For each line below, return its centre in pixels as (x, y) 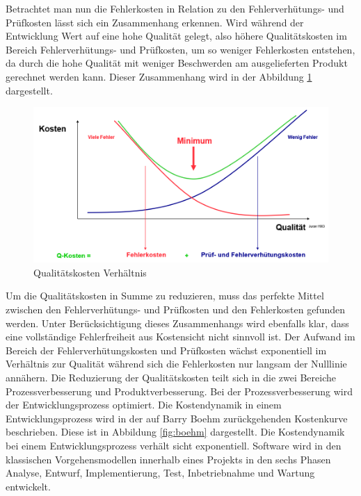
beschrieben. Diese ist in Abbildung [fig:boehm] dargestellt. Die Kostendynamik (175, 432)
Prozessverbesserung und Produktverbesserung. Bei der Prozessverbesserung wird (179, 391)
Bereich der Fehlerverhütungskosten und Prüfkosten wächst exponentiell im (166, 350)
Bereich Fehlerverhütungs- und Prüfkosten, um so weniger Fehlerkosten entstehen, (180, 49)
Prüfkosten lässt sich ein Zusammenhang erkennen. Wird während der (155, 22)
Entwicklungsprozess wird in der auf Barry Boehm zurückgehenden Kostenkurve (177, 418)
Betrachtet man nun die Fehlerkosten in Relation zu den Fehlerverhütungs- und (175, 8)
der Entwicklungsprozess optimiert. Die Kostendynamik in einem (144, 405)
